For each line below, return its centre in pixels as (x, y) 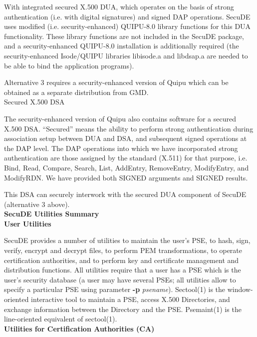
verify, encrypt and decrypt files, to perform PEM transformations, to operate (123, 250)
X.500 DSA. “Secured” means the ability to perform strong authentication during (129, 128)
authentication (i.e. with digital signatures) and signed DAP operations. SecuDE (127, 16)
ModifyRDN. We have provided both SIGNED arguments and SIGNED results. (126, 177)
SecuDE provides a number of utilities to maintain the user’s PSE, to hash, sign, (127, 240)
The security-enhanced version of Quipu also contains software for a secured (120, 118)
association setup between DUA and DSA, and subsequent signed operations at (126, 138)
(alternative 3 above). (37, 204)
